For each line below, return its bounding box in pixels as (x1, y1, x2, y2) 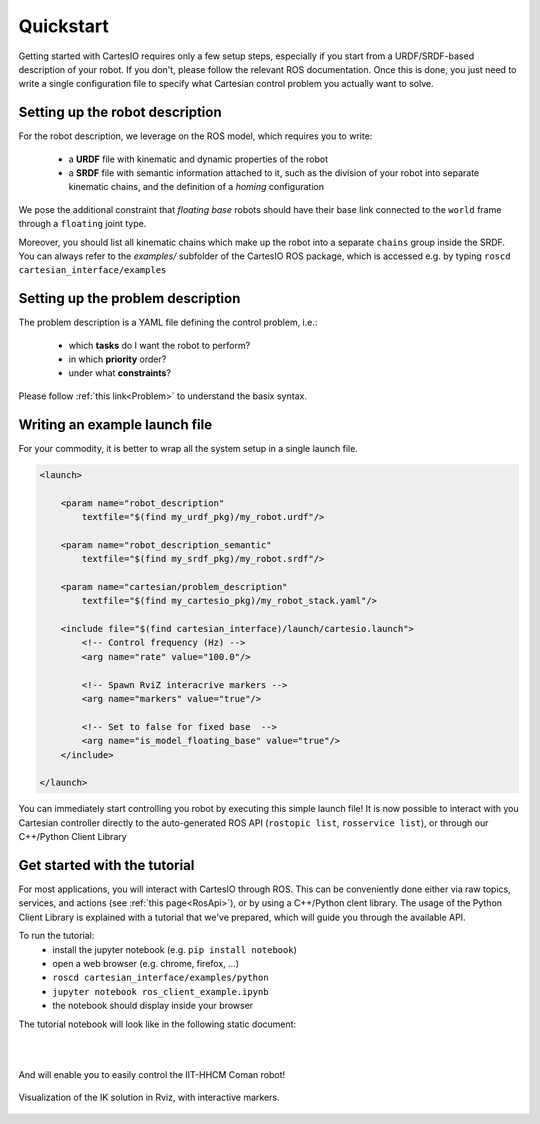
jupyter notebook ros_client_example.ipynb (52, 986, 269, 997)
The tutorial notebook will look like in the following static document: (18, 1018, 297, 1030)
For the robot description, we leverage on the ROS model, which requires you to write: (18, 130, 373, 142)
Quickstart (18, 15, 110, 37)
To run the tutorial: (18, 930, 95, 942)
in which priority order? (68, 353, 167, 365)
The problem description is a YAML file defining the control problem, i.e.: (18, 316, 318, 329)
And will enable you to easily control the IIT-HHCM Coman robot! (18, 1068, 286, 1080)
